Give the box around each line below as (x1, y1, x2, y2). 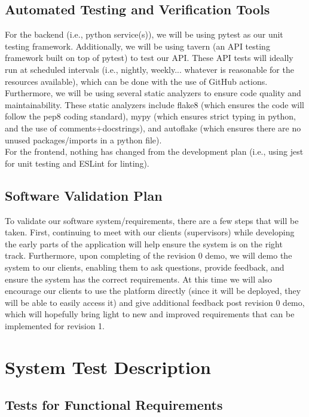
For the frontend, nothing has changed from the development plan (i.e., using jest (5, 145, 304, 158)
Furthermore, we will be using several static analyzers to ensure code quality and (5, 87, 301, 99)
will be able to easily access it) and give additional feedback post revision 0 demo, (5, 296, 305, 308)
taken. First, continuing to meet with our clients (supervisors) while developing (5, 226, 295, 238)
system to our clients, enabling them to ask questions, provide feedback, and (5, 260, 284, 273)
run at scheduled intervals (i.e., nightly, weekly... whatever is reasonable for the (5, 63, 294, 75)
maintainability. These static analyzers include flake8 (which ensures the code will (5, 98, 304, 111)
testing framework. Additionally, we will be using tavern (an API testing (5, 39, 270, 52)
